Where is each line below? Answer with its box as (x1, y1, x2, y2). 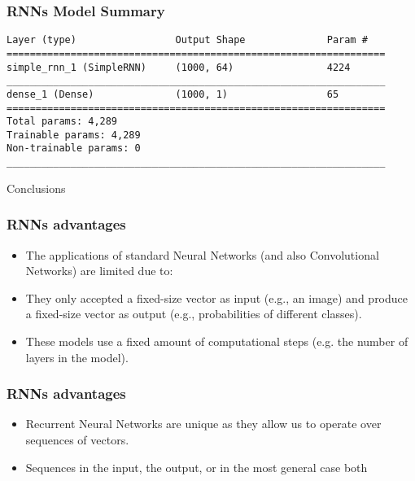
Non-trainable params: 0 (7, 142, 141, 155)
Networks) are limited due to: (25, 262, 173, 279)
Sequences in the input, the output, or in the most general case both (25, 458, 368, 475)
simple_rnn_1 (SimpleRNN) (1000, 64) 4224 (7, 61, 351, 73)
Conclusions (7, 179, 66, 196)
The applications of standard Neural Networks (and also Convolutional (25, 246, 379, 263)
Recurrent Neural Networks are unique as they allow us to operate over (25, 415, 382, 432)
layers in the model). (25, 348, 129, 365)
